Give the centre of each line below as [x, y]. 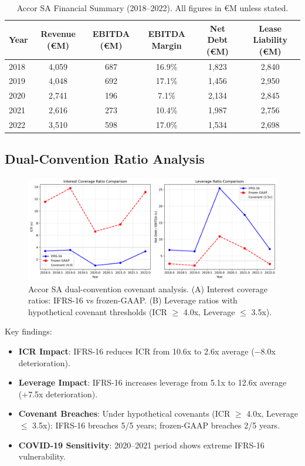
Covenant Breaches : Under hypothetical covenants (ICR [124, 413]
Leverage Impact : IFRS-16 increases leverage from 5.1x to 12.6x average [152, 382]
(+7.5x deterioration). [58, 394]
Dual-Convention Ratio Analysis [105, 159]
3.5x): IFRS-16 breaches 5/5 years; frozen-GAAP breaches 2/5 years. [156, 425]
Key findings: [28, 331]
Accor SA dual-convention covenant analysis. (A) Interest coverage [148, 288]
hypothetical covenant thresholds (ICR [98, 311]
